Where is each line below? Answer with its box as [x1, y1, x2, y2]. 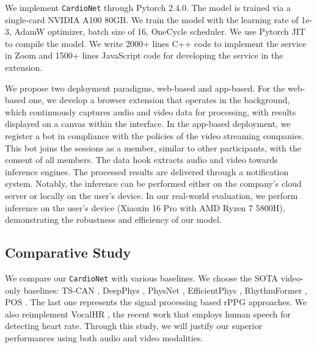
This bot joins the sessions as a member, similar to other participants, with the [5, 141, 301, 154]
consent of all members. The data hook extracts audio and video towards [5, 153, 278, 166]
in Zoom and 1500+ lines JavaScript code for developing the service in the [5, 49, 283, 62]
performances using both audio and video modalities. [5, 331, 203, 344]
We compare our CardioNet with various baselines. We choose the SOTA [5, 271, 279, 284]
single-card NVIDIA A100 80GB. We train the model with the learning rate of [5, 13, 299, 26]
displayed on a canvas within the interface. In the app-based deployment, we [5, 117, 291, 130]
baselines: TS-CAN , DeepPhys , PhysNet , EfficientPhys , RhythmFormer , [23, 283, 307, 296]
